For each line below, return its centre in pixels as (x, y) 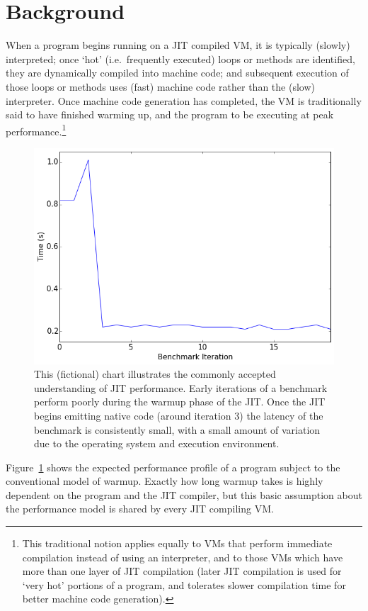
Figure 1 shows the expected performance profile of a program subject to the (173, 467)
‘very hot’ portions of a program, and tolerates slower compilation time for (184, 584)
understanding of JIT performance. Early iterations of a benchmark (181, 387)
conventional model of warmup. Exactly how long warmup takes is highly (165, 481)
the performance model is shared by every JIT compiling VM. (140, 509)
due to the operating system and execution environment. (157, 443)
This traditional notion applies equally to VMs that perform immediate (177, 543)
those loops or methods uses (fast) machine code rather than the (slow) (160, 86)
